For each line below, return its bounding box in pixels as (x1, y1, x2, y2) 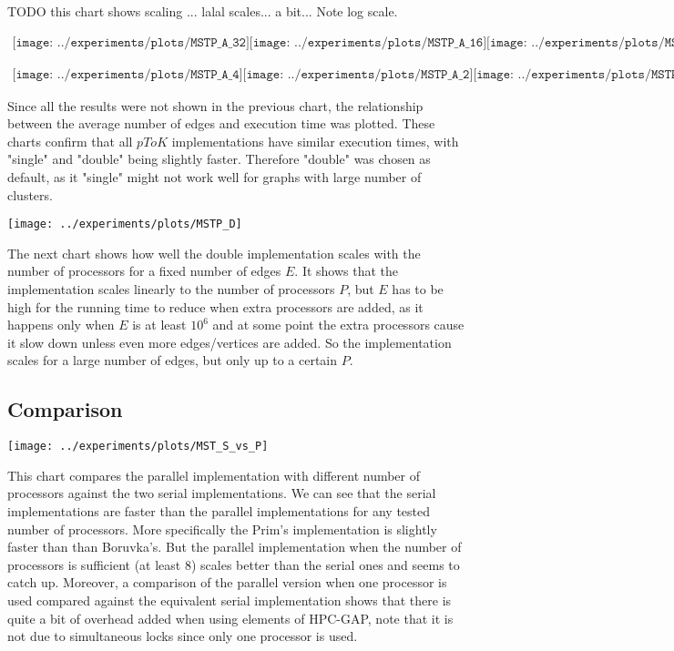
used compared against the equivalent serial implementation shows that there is (7, 591, 452, 610)
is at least (132, 315, 187, 334)
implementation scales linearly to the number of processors (7, 280, 335, 299)
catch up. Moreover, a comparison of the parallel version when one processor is (7, 573, 447, 592)
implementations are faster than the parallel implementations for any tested (7, 502, 431, 521)
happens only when (7, 315, 115, 334)
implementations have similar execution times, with (171, 131, 459, 150)
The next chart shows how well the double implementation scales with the (7, 243, 421, 262)
